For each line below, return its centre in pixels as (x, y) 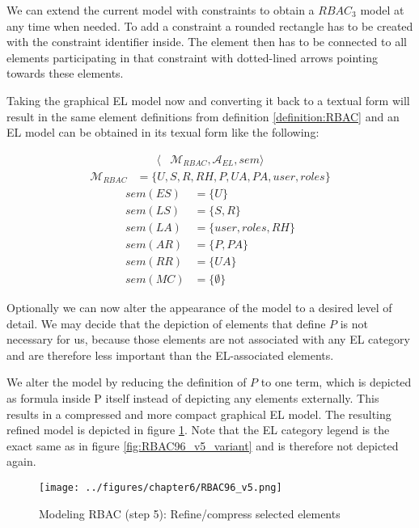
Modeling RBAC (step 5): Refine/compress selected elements (190, 513)
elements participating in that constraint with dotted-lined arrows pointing (192, 57)
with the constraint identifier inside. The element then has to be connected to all (207, 42)
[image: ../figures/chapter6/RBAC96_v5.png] (161, 487)
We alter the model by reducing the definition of (127, 382)
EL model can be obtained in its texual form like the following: (163, 132)
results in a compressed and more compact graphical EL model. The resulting (199, 414)
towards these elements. (65, 73)
